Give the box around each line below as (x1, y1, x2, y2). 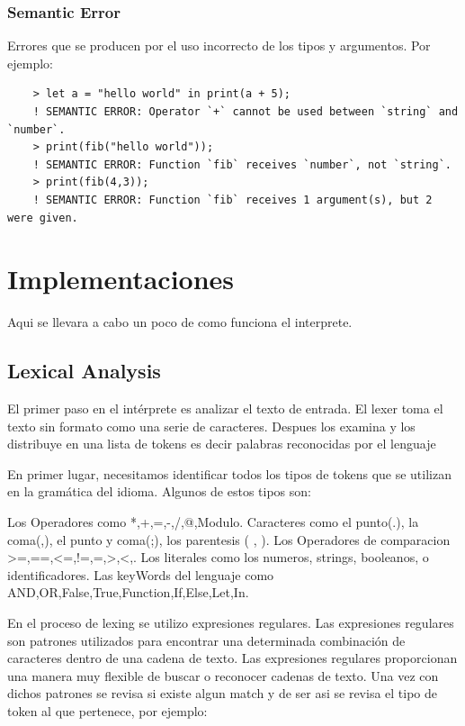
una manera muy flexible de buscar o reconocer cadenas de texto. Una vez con (7, 666, 439, 685)
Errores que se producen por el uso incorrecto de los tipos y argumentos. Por (7, 36, 431, 55)
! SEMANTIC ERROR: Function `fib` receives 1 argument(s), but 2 (32, 193, 433, 206)
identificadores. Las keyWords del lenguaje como (7, 565, 274, 584)
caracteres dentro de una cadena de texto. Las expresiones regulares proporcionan (7, 649, 458, 667)
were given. (7, 211, 78, 224)
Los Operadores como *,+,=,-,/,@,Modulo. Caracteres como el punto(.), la (7, 513, 419, 531)
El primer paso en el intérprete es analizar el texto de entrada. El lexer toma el (7, 399, 443, 418)
